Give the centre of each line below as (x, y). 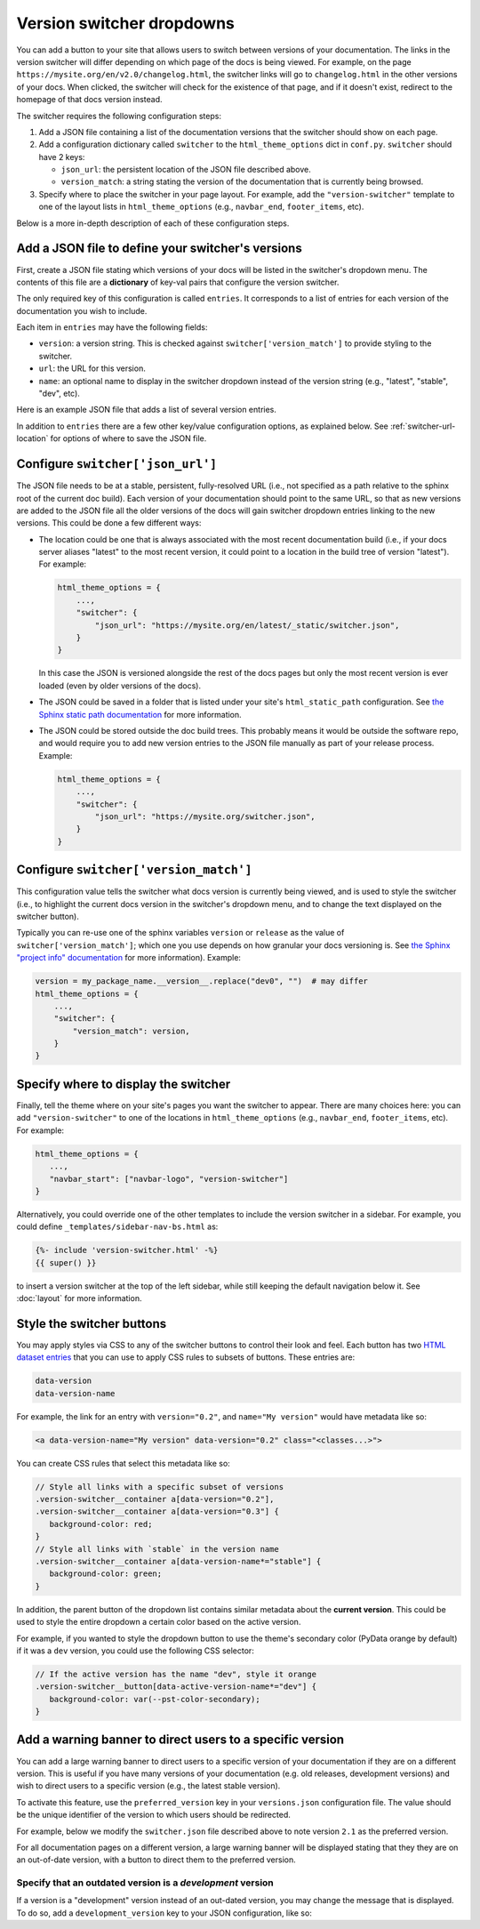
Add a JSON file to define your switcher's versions (159, 249)
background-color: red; (101, 1524)
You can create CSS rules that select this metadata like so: (123, 1463)
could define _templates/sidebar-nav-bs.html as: (117, 1226)
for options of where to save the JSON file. (128, 438)
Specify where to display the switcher (124, 1084)
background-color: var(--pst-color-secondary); (155, 1699)
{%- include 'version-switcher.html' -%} (127, 1250)
